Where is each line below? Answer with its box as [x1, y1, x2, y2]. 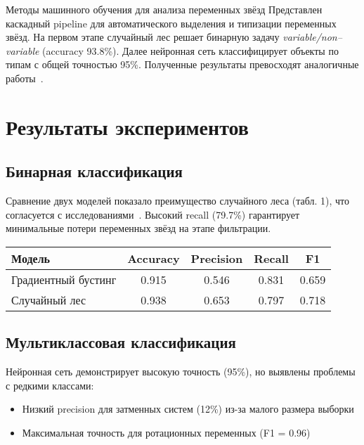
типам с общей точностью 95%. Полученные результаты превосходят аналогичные [6, 57, 359, 72]
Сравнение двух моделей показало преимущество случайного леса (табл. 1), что [6, 193, 350, 208]
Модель [11, 250, 51, 266]
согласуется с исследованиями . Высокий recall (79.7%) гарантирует [6, 207, 300, 221]
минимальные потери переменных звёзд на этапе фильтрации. [6, 221, 271, 236]
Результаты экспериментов [6, 112, 249, 141]
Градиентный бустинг [11, 271, 117, 288]
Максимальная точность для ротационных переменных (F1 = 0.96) [22, 425, 311, 439]
